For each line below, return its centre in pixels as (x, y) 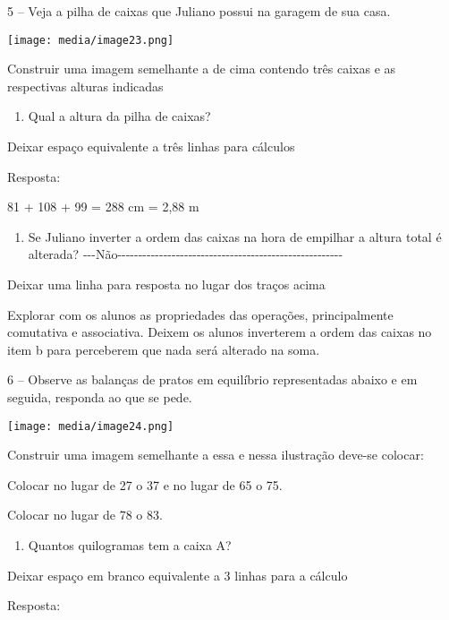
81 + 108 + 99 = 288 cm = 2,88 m (103, 207)
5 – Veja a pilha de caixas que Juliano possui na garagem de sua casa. (199, 11)
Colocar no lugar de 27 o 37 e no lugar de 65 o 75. (145, 484)
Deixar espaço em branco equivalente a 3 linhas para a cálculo (178, 575)
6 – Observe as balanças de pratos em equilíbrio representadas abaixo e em (212, 379)
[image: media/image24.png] (91, 426)
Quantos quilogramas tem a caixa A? (130, 545)
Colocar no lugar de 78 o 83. (85, 515)
